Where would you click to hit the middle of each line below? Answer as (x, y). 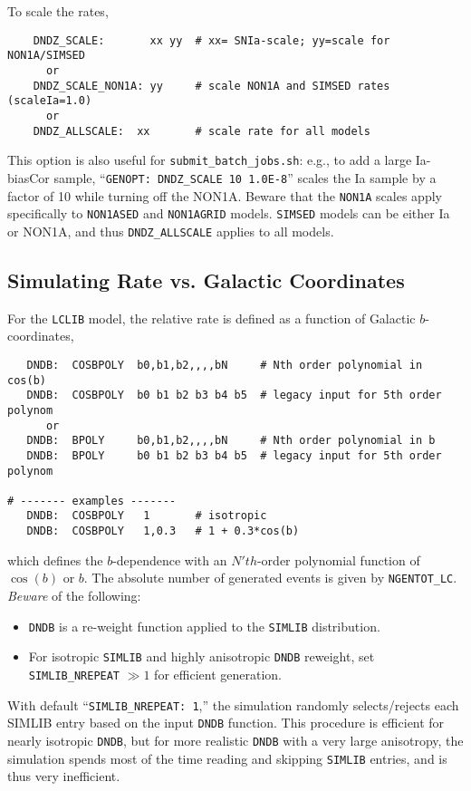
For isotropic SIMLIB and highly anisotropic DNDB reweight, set (202, 656)
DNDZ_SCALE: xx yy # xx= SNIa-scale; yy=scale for (211, 40)
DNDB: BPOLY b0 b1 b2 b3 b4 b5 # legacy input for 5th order (234, 455)
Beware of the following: (74, 596)
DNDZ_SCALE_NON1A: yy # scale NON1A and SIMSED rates (211, 86)
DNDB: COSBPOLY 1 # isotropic (147, 516)
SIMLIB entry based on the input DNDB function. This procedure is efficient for (226, 723)
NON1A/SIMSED (46, 56)
